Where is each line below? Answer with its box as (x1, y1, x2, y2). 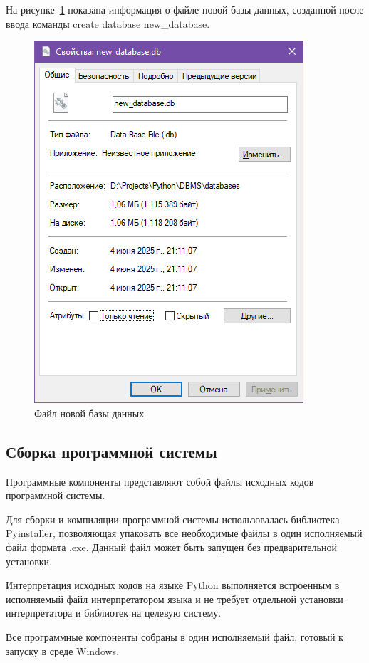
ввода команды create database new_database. (6, 16, 210, 31)
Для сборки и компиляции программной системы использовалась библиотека (6, 511, 340, 526)
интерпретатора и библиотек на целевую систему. (6, 605, 222, 620)
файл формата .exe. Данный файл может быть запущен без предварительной (6, 539, 337, 554)
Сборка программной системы (6, 440, 217, 462)
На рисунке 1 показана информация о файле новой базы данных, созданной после (6, 2, 364, 16)
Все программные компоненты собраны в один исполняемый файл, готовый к (6, 629, 343, 644)
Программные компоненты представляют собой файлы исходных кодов (6, 474, 314, 489)
